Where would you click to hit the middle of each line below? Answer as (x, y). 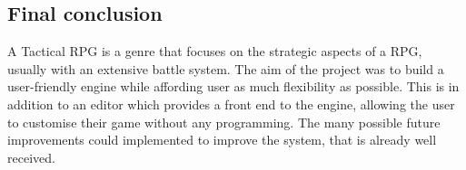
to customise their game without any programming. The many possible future (224, 122)
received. (31, 157)
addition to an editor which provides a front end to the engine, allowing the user (231, 104)
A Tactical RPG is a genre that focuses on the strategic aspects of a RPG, (215, 51)
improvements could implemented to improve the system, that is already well (222, 140)
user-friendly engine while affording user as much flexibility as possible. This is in (233, 86)
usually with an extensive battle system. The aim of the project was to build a (226, 68)
